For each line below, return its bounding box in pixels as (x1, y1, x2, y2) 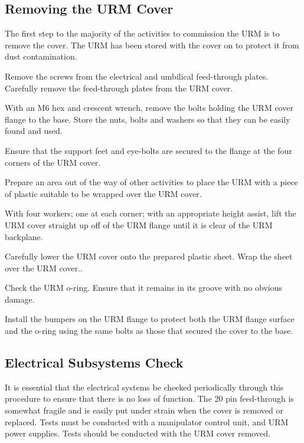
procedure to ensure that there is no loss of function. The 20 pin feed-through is (5, 392, 294, 405)
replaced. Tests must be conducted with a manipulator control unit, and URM (5, 415, 289, 428)
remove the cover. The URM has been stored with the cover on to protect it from (5, 38, 299, 51)
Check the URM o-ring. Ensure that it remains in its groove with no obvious (5, 281, 282, 294)
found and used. (5, 124, 63, 137)
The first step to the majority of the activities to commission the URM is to (5, 27, 280, 40)
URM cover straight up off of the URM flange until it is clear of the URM (5, 218, 273, 231)
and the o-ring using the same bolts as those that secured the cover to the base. (5, 324, 293, 337)
